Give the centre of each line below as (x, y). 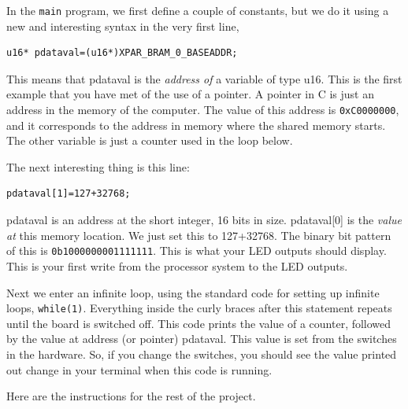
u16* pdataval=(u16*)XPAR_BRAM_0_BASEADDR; (122, 53)
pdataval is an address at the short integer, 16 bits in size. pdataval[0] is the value (204, 220)
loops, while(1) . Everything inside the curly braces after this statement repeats (199, 308)
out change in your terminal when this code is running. (139, 369)
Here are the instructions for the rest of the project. (131, 396)
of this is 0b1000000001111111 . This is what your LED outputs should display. (197, 251)
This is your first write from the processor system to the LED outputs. (177, 265)
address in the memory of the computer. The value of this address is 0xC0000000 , (203, 110)
